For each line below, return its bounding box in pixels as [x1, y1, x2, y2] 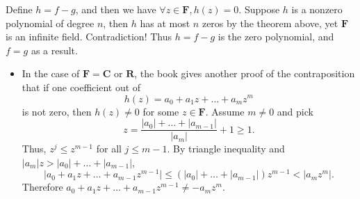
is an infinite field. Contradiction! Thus [6, 29, 172, 44]
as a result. [31, 42, 78, 57]
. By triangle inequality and [167, 141, 285, 156]
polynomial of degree [6, 15, 95, 30]
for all [96, 141, 122, 156]
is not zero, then [22, 104, 92, 118]
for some [142, 104, 179, 118]
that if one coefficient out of [22, 79, 141, 94]
